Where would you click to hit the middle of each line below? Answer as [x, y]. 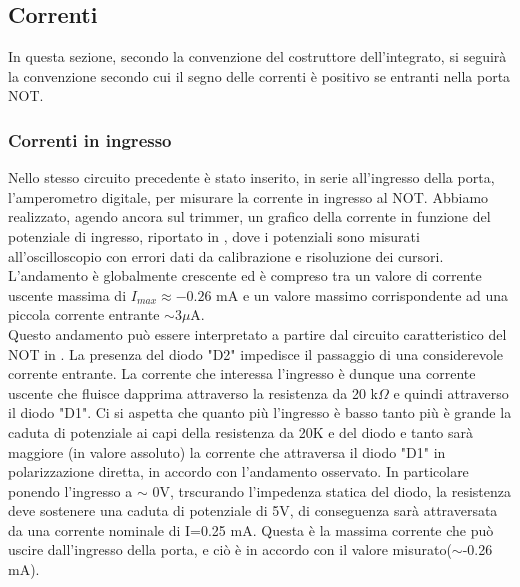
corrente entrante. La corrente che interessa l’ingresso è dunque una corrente [242, 373]
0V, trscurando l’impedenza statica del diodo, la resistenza [332, 490]
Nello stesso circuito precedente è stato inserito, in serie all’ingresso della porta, [251, 177]
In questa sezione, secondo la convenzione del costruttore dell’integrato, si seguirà [257, 56]
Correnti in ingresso [90, 139]
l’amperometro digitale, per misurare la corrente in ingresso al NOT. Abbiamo [248, 196]
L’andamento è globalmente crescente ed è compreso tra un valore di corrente [245, 275]
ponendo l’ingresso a [70, 490]
